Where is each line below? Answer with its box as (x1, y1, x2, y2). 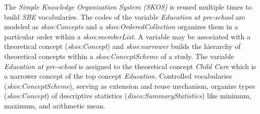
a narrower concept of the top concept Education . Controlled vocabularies (4, 71, 232, 81)
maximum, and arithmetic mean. (4, 100, 106, 110)
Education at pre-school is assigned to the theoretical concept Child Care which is (4, 61, 256, 71)
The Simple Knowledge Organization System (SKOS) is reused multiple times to (4, 2, 252, 12)
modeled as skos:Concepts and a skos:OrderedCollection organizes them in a (4, 21, 238, 32)
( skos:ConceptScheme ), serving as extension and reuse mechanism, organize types (4, 80, 255, 91)
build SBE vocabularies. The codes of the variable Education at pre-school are (4, 11, 245, 22)
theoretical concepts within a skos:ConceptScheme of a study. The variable (4, 50, 234, 61)
